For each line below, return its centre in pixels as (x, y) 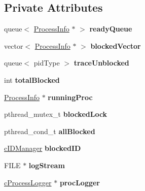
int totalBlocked (32, 79)
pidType (47, 63)
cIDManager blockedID (43, 148)
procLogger (80, 182)
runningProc (70, 97)
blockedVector (116, 45)
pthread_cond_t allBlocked (50, 131)
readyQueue (111, 29)
